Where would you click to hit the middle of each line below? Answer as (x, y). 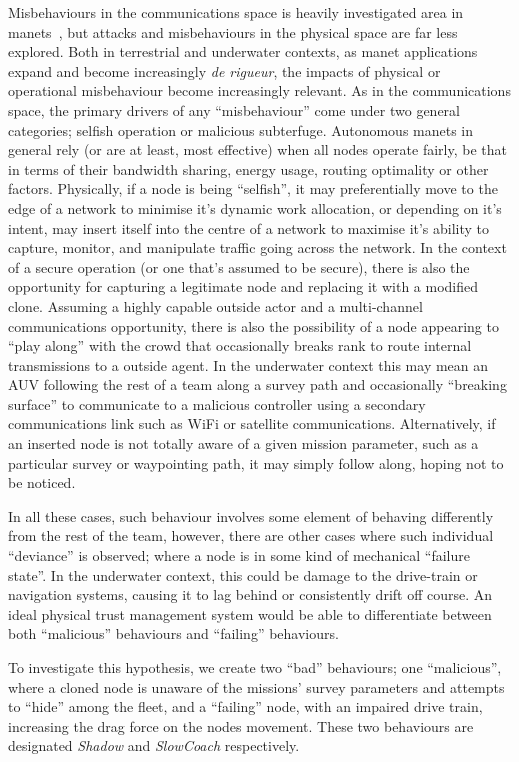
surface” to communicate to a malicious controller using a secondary (217, 403)
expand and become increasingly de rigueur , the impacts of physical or (224, 70)
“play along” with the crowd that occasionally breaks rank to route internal (240, 345)
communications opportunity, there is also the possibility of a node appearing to (253, 325)
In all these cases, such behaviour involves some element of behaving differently (251, 515)
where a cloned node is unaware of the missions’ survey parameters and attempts (256, 686)
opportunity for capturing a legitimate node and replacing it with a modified (243, 286)
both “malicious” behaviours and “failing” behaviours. (173, 633)
